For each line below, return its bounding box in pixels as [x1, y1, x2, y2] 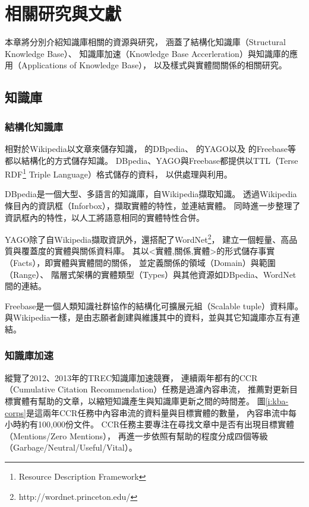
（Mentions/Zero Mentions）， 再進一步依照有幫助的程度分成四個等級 [5, 429, 268, 442]
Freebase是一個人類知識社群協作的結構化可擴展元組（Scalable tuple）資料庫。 [5, 299, 303, 312]
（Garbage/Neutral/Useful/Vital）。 [5, 441, 137, 454]
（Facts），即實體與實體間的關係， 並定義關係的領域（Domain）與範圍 [5, 256, 276, 268]
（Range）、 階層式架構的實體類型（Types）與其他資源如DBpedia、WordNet [5, 268, 297, 280]
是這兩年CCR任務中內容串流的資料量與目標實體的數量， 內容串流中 [26, 406, 289, 419]
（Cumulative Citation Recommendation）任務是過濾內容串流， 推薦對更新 [5, 383, 289, 395]
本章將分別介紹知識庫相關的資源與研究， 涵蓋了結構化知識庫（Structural [5, 36, 286, 48]
